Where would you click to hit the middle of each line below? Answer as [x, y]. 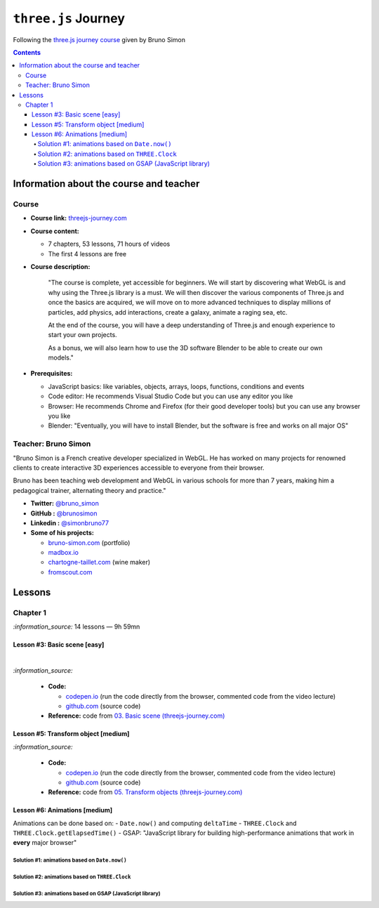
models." [61, 357]
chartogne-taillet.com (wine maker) [99, 562]
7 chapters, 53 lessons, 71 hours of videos [109, 244]
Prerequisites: [52, 374]
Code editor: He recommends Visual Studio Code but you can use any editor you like [171, 396]
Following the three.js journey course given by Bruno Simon [99, 39]
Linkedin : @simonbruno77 [69, 522]
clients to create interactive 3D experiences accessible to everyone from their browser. [139, 468]
